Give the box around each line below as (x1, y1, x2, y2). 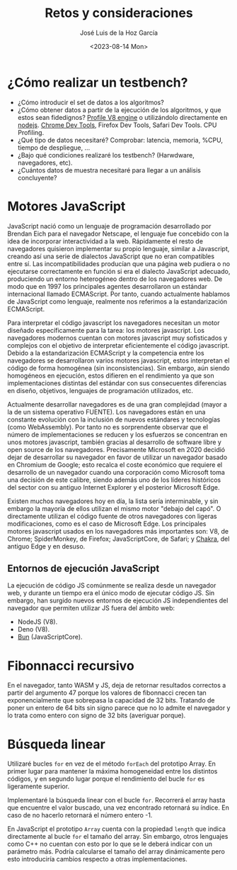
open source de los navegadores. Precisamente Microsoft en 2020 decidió (7, 445, 226, 453)
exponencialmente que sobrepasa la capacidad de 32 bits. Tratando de (7, 696, 215, 705)
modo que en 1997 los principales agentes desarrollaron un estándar (7, 282, 207, 290)
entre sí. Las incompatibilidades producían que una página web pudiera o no (7, 259, 231, 268)
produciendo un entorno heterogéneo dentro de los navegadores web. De (7, 275, 223, 283)
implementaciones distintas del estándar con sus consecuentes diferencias (7, 378, 227, 387)
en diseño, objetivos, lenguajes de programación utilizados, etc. (7, 386, 193, 395)
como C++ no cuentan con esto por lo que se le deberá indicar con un (7, 839, 212, 849)
